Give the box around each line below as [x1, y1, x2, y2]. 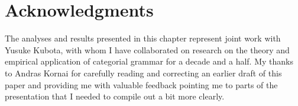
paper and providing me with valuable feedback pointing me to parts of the [5, 78, 278, 91]
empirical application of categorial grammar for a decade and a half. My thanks [5, 55, 293, 68]
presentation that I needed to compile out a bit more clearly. [5, 90, 225, 102]
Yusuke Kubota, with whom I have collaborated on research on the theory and [5, 43, 290, 56]
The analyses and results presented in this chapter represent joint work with [5, 32, 281, 44]
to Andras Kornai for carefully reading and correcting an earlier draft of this [5, 66, 282, 79]
